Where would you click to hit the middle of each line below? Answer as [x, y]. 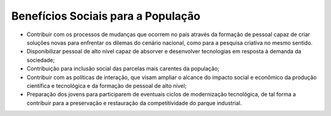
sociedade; [41, 60]
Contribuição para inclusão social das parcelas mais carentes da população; [123, 69]
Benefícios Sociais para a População [106, 16]
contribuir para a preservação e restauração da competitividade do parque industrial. [134, 103]
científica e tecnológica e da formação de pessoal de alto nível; [107, 85]
